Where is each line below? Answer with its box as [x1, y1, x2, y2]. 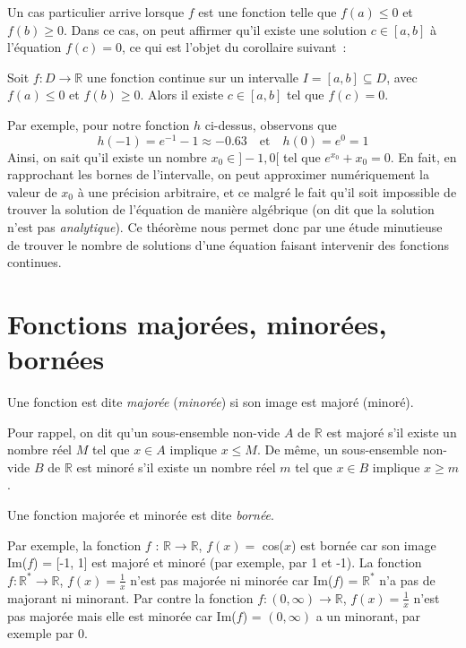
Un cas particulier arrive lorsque [7, 3, 185, 21]
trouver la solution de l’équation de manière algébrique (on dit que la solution [7, 200, 435, 219]
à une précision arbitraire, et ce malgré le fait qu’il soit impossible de [77, 182, 457, 201]
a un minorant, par [315, 606, 421, 625]
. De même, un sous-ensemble [256, 440, 419, 459]
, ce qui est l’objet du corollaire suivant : [122, 38, 347, 56]
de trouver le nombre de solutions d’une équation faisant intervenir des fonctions [7, 235, 449, 254]
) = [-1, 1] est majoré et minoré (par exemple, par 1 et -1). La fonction [33, 553, 422, 572]
